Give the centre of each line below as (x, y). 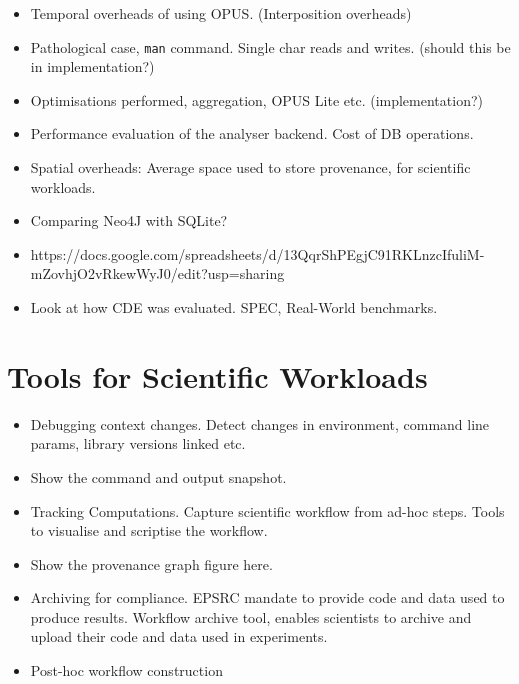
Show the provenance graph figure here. (151, 563)
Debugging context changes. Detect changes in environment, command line (260, 423)
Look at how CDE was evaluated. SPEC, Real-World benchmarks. (234, 307)
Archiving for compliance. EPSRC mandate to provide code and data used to (267, 597)
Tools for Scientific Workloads (217, 375)
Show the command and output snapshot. (158, 476)
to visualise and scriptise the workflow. (149, 530)
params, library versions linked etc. (138, 443)
